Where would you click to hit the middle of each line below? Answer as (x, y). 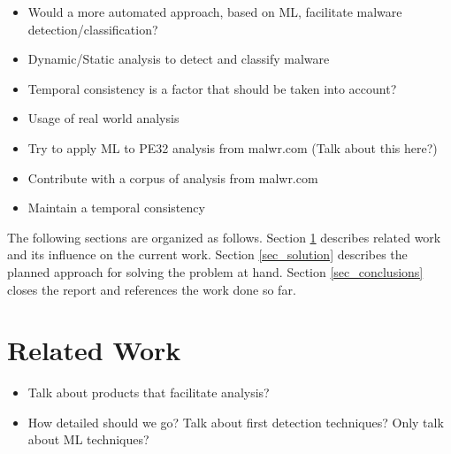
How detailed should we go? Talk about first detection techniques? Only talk (236, 422)
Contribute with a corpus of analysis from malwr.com (173, 177)
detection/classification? (93, 29)
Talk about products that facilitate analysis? (149, 392)
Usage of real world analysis (103, 118)
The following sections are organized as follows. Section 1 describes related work (224, 237)
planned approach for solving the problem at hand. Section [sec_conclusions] (215, 271)
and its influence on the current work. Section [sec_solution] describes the (207, 254)
